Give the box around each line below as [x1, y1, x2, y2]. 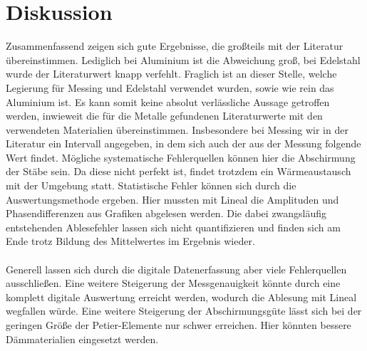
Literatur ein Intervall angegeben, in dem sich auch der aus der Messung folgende [6, 136, 361, 151]
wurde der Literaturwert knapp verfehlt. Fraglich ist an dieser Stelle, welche [6, 66, 337, 81]
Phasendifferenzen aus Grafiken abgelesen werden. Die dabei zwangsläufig [6, 206, 327, 221]
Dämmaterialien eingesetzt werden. [6, 331, 159, 346]
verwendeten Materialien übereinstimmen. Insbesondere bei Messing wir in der [6, 122, 348, 137]
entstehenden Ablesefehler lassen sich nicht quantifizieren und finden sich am [6, 219, 341, 234]
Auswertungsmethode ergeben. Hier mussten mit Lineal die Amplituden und [6, 192, 339, 206]
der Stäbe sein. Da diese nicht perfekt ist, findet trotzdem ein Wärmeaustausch [6, 164, 351, 179]
